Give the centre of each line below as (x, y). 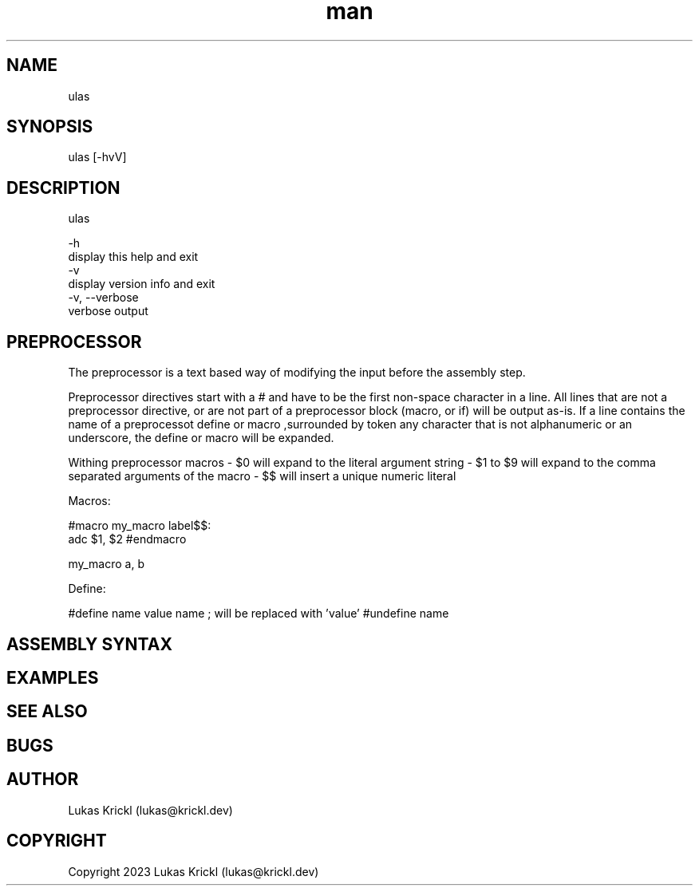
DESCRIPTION (63, 187)
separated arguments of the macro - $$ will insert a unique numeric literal (262, 476)
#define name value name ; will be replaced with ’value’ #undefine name (259, 614)
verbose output (108, 311)
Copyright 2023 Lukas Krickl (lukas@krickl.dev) (194, 871)
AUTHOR (43, 780)
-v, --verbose (103, 298)
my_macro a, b (106, 564)
